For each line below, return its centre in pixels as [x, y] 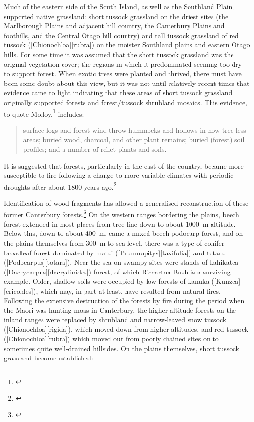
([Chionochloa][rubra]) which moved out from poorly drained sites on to [111, 338]
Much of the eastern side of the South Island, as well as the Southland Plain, [119, 6]
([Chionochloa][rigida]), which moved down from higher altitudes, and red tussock [126, 329]
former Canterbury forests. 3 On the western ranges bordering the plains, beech [122, 213]
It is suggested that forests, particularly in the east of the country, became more [124, 165]
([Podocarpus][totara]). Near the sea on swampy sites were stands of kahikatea [121, 262]
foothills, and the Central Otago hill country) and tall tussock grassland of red [121, 35]
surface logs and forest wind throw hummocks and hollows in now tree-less [135, 130]
